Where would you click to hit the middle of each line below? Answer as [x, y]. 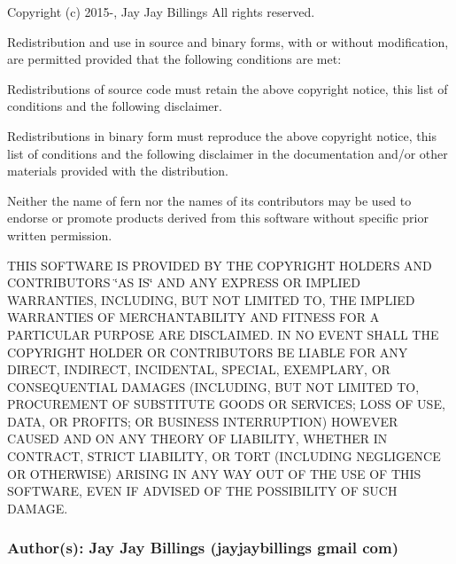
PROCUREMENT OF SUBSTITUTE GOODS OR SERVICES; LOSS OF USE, [226, 404]
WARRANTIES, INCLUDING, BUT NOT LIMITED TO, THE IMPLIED [211, 299]
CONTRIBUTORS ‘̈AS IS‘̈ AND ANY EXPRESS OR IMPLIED [184, 282]
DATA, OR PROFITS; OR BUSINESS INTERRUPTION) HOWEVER [203, 421]
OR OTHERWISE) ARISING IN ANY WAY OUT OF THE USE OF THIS [214, 473]
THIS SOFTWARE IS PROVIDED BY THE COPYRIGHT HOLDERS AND [220, 265]
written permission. [60, 235]
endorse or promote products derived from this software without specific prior [218, 218]
